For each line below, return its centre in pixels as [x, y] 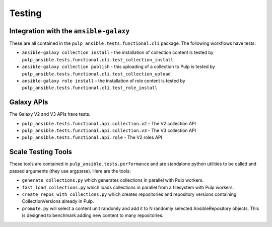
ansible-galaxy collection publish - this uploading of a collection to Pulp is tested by [118, 67]
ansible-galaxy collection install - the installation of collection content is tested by [118, 52]
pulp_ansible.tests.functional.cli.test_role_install [90, 88]
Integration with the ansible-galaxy [70, 31]
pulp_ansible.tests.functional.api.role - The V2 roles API [92, 137]
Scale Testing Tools [41, 152]
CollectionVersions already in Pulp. [58, 201]
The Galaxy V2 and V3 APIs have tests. [50, 114]
